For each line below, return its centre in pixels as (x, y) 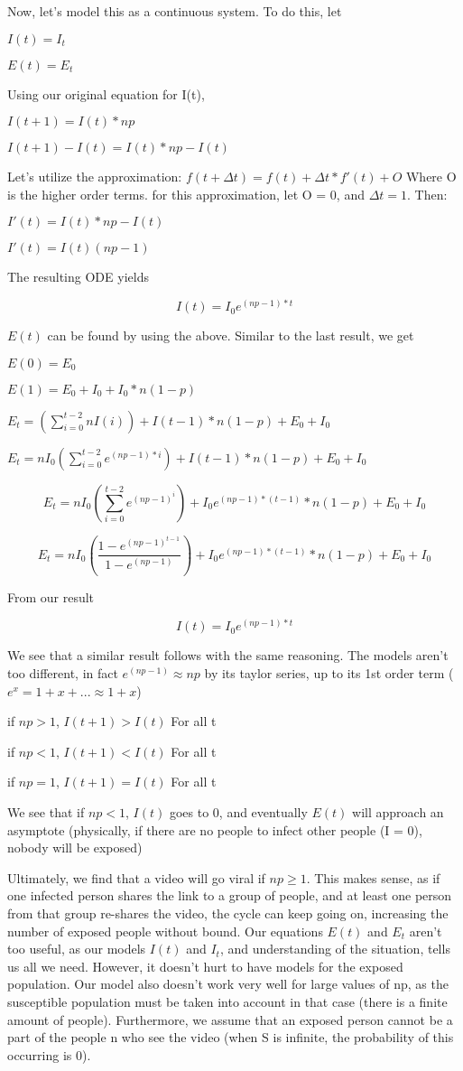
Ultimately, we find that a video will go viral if (136, 877)
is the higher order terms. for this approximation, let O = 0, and (186, 194)
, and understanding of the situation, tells (335, 949)
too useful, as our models (77, 949)
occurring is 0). (49, 1054)
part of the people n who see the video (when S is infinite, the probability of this (231, 1037)
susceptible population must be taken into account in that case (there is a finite (227, 1001)
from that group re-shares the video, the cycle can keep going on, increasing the (228, 913)
